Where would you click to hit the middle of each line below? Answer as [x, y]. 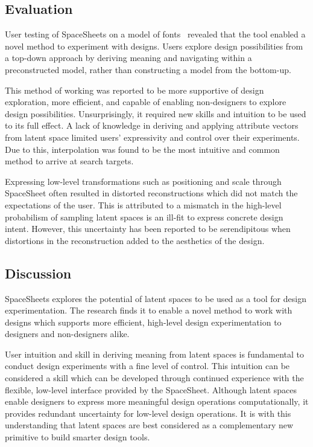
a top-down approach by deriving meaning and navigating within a [128, 58]
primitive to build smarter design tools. [77, 437]
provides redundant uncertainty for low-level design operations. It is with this [148, 413]
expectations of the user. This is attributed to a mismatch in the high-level [143, 204]
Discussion [38, 273]
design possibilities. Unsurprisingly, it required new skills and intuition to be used [156, 113]
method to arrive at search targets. [69, 161]
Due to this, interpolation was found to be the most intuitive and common [142, 149]
